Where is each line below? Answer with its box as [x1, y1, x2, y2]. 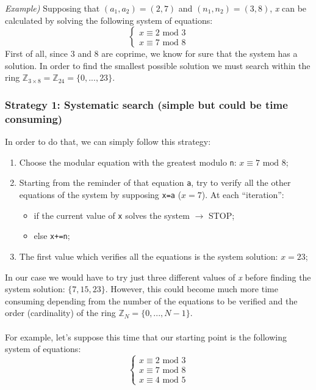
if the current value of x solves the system [34, 208, 190, 221]
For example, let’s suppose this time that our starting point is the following [5, 330, 287, 343]
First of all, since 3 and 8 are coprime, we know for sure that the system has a [5, 47, 298, 60]
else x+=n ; [34, 229, 70, 242]
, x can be [270, 2, 307, 14]
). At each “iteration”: [201, 188, 284, 201]
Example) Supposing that [5, 2, 100, 14]
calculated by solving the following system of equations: [5, 13, 213, 26]
